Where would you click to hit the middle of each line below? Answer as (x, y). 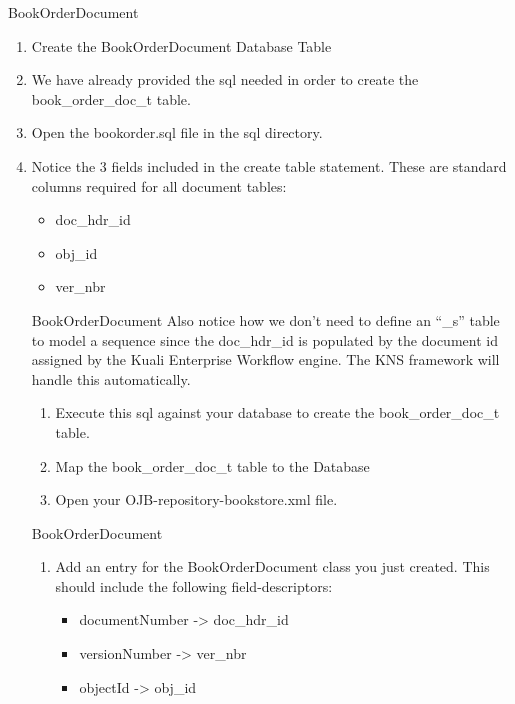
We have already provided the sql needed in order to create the (225, 79)
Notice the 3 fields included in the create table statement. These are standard (269, 165)
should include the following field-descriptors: (194, 585)
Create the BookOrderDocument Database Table (181, 45)
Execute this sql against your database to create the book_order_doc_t (277, 412)
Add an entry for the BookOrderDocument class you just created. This (272, 566)
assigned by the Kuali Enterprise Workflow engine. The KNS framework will (265, 359)
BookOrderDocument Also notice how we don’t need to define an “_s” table (265, 319)
